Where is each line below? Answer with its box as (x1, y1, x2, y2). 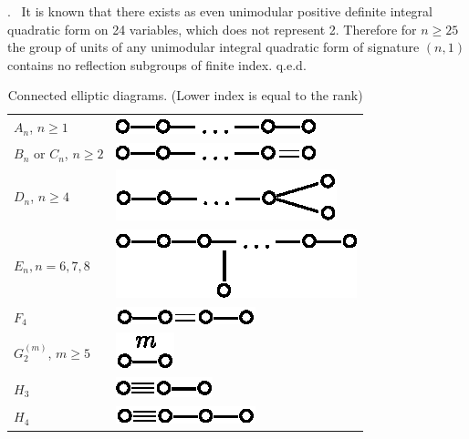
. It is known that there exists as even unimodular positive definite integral (7, 2, 433, 20)
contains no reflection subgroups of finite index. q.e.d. (7, 55, 307, 74)
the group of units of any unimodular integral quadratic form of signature (7, 37, 420, 56)
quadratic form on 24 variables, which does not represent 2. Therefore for (7, 19, 417, 38)
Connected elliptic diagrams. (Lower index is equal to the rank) (7, 86, 363, 105)
